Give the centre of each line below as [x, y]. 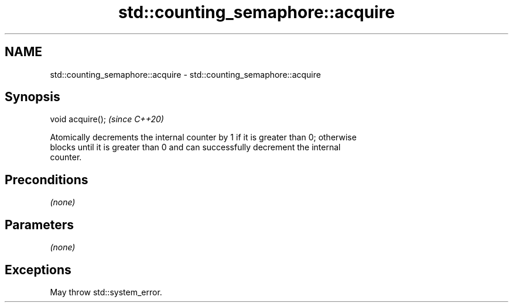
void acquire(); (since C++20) [107, 119]
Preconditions [47, 180]
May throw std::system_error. [106, 292]
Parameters [39, 225]
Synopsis [33, 97]
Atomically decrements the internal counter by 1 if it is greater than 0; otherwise [203, 137]
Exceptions [38, 270]
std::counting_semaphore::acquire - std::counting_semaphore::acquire [185, 74]
